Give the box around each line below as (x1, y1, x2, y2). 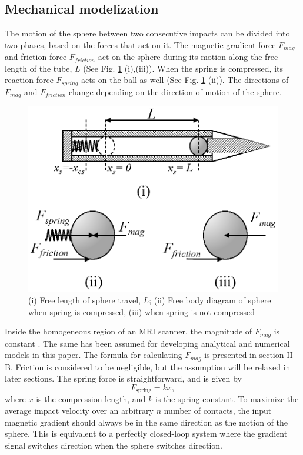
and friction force (5, 51, 67, 63)
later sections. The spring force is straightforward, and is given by (5, 372, 242, 384)
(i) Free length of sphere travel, (28, 294, 141, 306)
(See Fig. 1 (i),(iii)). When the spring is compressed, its (83, 62, 283, 74)
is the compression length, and (36, 393, 146, 405)
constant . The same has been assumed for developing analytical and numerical (5, 337, 290, 349)
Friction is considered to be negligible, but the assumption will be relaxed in (15, 360, 291, 373)
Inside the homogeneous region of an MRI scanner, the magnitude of (5, 325, 252, 337)
